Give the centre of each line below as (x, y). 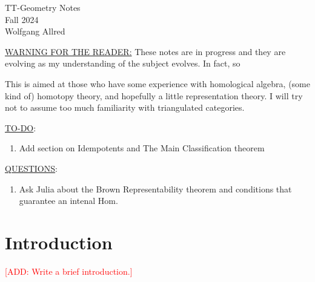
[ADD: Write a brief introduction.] (69, 271)
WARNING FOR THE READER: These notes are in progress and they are (145, 51)
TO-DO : (21, 127)
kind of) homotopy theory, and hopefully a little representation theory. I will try (154, 95)
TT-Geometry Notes (43, 7)
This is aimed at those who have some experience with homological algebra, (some (157, 83)
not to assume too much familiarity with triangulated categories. (125, 107)
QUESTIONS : (31, 168)
